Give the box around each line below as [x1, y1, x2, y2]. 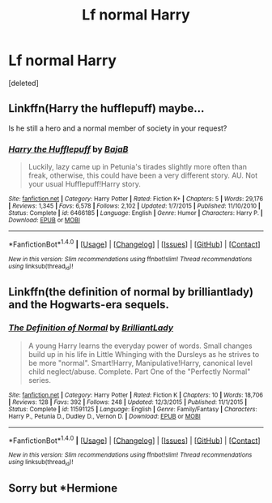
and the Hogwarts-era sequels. [8, 298, 170, 312]
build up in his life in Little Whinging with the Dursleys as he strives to [28, 349, 260, 359]
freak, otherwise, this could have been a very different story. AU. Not [28, 170, 258, 180]
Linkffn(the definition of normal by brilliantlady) [8, 286, 253, 299]
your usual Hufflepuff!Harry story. [28, 179, 142, 189]
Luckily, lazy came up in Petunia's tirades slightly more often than [28, 162, 247, 172]
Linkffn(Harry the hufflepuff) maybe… [8, 101, 205, 115]
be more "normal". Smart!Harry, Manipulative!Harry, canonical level [28, 358, 253, 368]
